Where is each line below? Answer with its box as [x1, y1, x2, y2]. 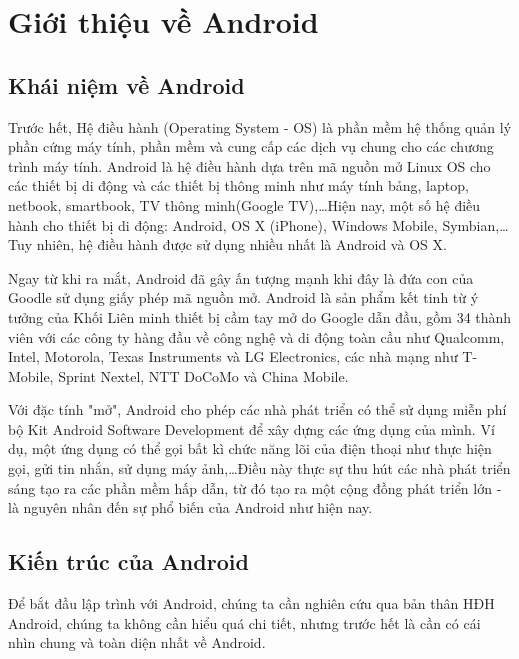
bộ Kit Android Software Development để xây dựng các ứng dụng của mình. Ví [8, 418, 495, 439]
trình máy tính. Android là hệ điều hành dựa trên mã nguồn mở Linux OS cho [8, 155, 491, 176]
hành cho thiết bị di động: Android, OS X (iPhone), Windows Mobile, [8, 214, 438, 235]
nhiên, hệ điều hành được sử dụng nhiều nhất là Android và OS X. [36, 234, 447, 255]
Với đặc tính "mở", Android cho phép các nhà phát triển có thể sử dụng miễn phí [8, 399, 507, 420]
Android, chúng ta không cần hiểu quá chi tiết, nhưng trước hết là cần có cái [8, 612, 481, 633]
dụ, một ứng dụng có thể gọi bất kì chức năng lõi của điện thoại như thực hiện [8, 438, 492, 459]
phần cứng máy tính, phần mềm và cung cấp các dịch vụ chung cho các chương [8, 136, 494, 157]
